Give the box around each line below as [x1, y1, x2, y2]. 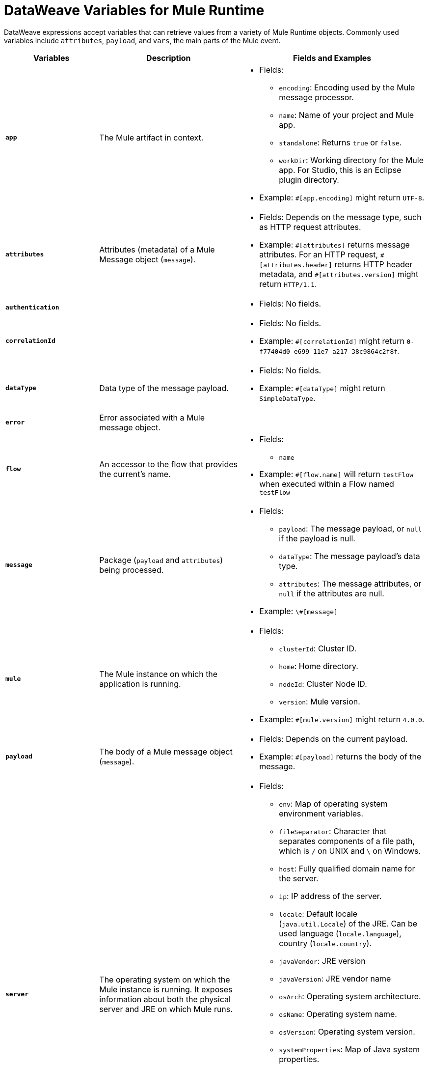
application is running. [99, 678, 181, 689]
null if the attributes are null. [279, 588, 384, 598]
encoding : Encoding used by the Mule [279, 82, 415, 92]
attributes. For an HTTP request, [259, 249, 378, 259]
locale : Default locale [279, 908, 358, 919]
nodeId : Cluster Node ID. [279, 678, 367, 689]
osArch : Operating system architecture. [279, 991, 421, 1001]
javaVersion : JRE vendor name [279, 973, 391, 984]
